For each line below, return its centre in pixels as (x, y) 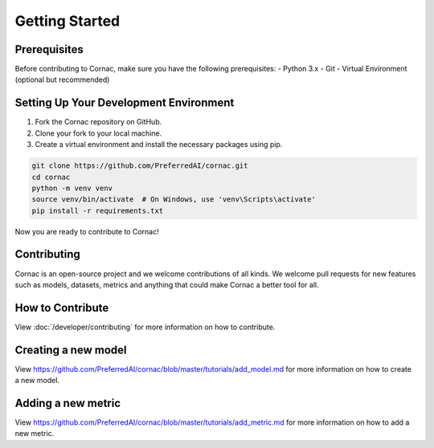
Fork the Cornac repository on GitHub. (98, 122)
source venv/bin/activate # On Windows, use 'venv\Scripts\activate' (174, 200)
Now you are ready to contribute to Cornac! (87, 231)
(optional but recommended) (62, 79)
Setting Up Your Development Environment (125, 103)
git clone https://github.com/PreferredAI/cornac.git (140, 166)
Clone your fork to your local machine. (98, 133)
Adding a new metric (68, 403)
